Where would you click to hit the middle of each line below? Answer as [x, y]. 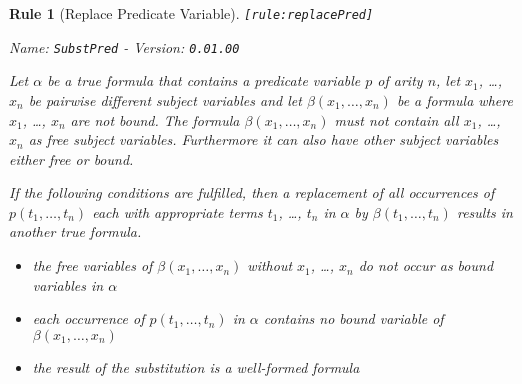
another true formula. [75, 231]
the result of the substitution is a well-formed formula [196, 366]
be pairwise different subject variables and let [165, 99]
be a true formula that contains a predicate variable [204, 80]
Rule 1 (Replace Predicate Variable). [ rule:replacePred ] [191, 13]
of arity [400, 80]
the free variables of [92, 265]
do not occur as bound [426, 265]
